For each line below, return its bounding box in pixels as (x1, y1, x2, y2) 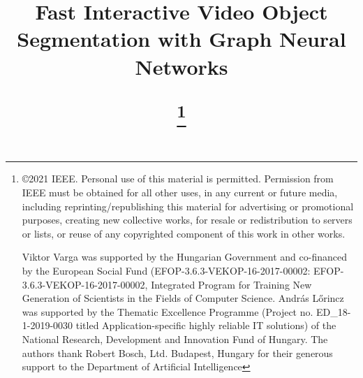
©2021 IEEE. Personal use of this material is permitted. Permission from (22, 171, 334, 186)
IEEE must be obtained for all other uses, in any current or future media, (22, 185, 338, 199)
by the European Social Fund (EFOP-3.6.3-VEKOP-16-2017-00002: (22, 263, 311, 277)
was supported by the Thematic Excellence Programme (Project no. (22, 304, 313, 319)
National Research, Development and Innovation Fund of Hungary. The (22, 331, 328, 346)
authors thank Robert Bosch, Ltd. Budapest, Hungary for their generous (22, 345, 333, 360)
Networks (135, 52, 228, 80)
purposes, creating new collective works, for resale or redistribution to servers (22, 212, 353, 227)
